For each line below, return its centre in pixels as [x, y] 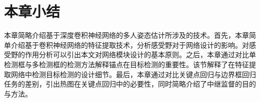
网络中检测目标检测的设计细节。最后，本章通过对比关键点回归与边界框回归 [133, 74]
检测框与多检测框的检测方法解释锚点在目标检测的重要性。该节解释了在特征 [126, 64]
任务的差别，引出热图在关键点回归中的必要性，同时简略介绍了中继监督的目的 [130, 84]
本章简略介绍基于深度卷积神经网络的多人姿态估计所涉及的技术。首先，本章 [126, 35]
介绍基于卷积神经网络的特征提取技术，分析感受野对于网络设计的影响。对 [130, 45]
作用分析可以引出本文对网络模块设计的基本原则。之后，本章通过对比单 [140, 54]
